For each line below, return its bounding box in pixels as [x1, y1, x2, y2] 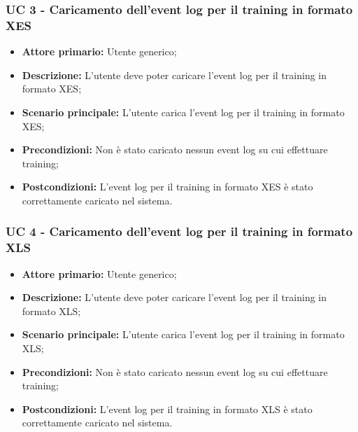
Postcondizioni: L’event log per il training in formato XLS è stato [22, 401, 313, 416]
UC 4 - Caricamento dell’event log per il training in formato [6, 223, 353, 240]
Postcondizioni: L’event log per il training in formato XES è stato [22, 179, 313, 194]
